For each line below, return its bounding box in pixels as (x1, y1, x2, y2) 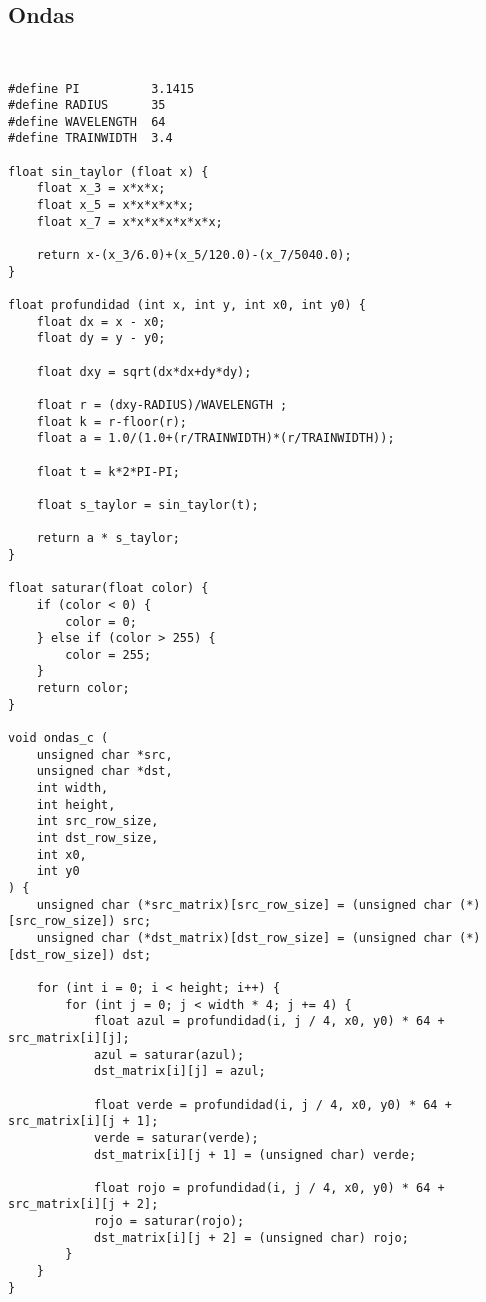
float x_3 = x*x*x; (36, 181, 166, 196)
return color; (36, 681, 130, 696)
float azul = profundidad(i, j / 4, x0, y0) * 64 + (93, 1014, 445, 1029)
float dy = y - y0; (36, 331, 166, 346)
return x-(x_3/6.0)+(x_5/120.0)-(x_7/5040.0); (36, 248, 352, 263)
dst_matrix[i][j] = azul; (93, 1064, 266, 1079)
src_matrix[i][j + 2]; (8, 1197, 159, 1212)
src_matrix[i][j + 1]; (8, 1114, 159, 1129)
